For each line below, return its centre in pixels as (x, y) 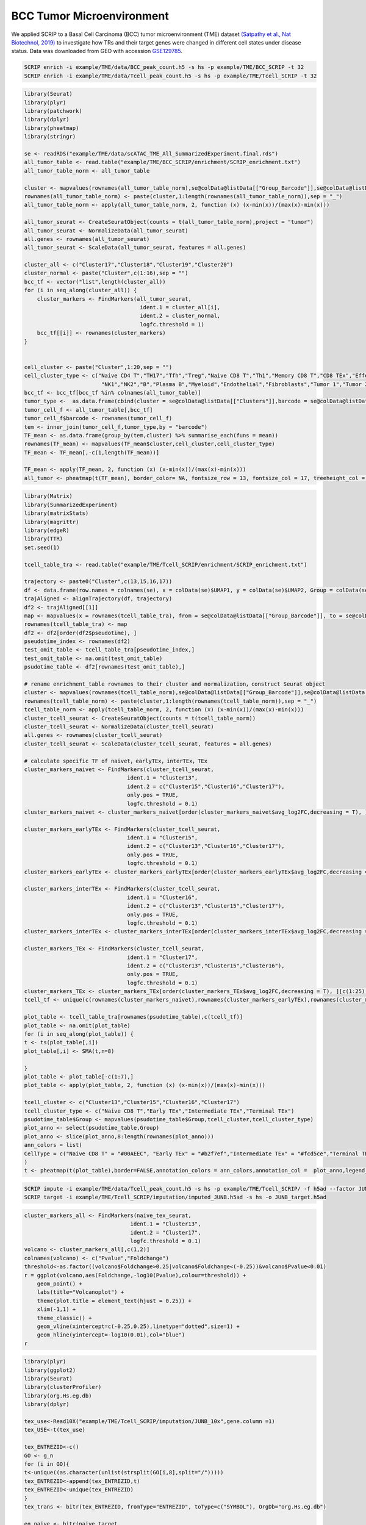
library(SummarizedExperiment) (71, 504)
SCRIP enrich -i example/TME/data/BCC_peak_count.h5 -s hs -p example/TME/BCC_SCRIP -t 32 (164, 67)
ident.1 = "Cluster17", (163, 957)
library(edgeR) (47, 530)
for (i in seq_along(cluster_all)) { (81, 290)
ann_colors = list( (53, 1145)
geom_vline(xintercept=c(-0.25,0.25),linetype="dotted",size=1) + (138, 1326)
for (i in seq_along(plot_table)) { (79, 1034)
